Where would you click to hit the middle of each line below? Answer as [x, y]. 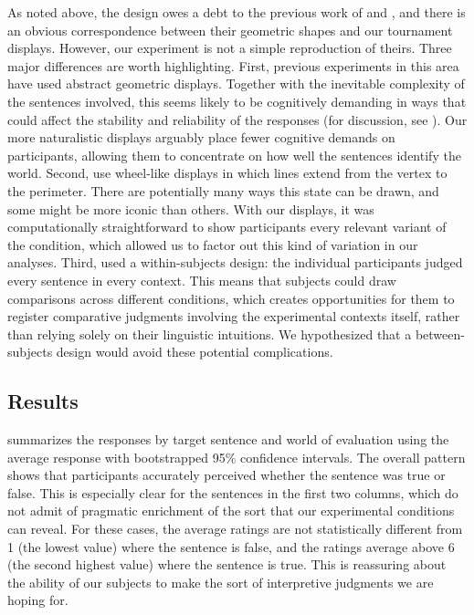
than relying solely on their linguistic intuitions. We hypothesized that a [210, 334]
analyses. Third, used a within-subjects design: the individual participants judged [235, 262]
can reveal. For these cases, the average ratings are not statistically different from [235, 529]
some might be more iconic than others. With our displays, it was [191, 208]
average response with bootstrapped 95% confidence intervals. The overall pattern [237, 457]
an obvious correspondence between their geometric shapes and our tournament [230, 30]
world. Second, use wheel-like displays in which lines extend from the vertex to [227, 173]
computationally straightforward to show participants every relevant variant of [227, 227]
